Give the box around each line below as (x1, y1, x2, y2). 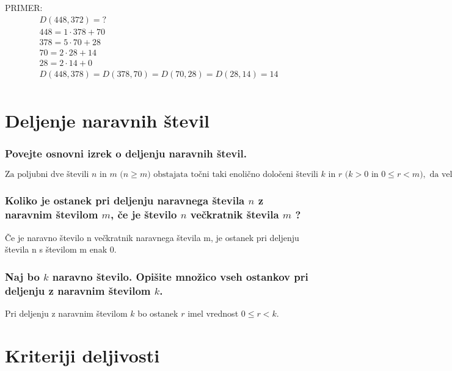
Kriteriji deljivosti (5, 342, 160, 367)
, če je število (110, 207, 177, 222)
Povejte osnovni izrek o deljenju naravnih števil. (5, 146, 247, 161)
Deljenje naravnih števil (5, 108, 210, 132)
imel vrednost (188, 306, 239, 319)
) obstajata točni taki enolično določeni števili (147, 170, 318, 179)
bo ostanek (137, 306, 178, 319)
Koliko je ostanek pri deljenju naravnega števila (5, 193, 245, 208)
